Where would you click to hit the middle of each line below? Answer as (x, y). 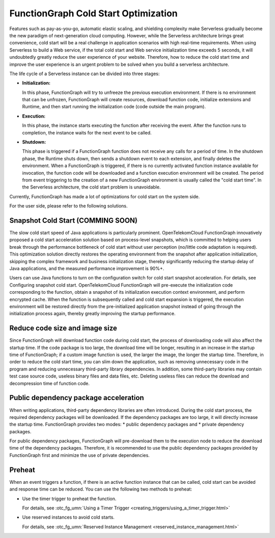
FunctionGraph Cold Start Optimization (93, 13)
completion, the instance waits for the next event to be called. (87, 132)
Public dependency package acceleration (77, 398)
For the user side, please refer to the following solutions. (68, 206)
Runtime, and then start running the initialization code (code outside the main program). (114, 107)
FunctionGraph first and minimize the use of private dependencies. (79, 455)
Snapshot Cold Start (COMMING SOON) (73, 220)
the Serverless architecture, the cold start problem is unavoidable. (91, 187)
